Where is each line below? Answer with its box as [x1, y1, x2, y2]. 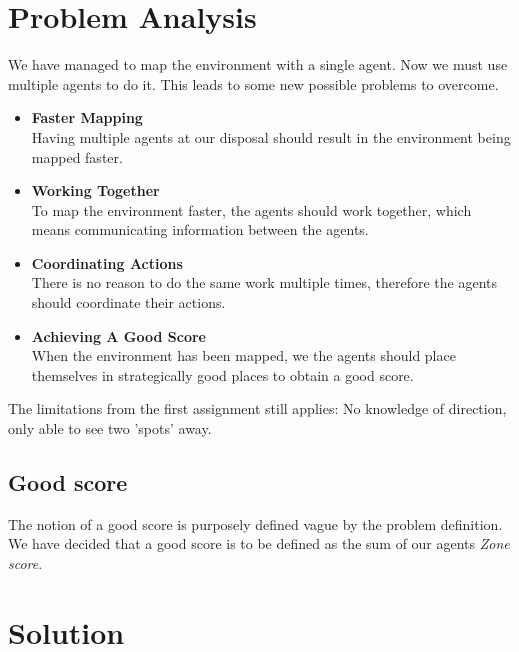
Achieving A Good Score [31, 325, 206, 346]
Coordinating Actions [31, 252, 183, 273]
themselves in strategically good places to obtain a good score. [31, 364, 414, 385]
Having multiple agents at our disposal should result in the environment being [31, 126, 511, 147]
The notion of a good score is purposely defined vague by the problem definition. [8, 513, 503, 534]
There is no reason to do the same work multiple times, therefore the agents [31, 272, 498, 293]
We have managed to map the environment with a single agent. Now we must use [8, 54, 508, 75]
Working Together [31, 180, 160, 201]
